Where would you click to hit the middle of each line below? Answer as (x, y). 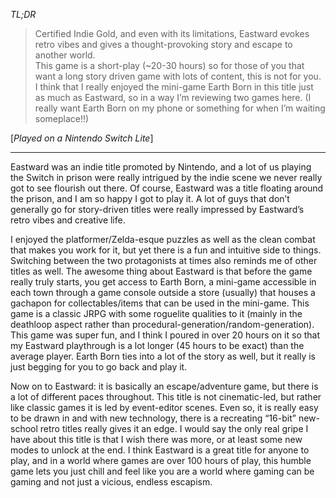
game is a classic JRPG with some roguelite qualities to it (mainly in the (156, 313)
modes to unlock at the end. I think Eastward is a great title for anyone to (160, 450)
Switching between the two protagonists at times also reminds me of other (164, 260)
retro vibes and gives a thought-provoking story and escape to (163, 44)
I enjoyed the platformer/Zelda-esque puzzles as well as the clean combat (163, 239)
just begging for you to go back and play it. (99, 367)
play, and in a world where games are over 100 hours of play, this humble (161, 460)
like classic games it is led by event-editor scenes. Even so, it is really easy (164, 407)
